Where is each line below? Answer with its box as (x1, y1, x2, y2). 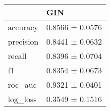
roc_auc (8, 79, 37, 90)
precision (8, 36, 39, 47)
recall (8, 50, 27, 61)
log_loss (8, 93, 37, 105)
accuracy (8, 21, 38, 33)
